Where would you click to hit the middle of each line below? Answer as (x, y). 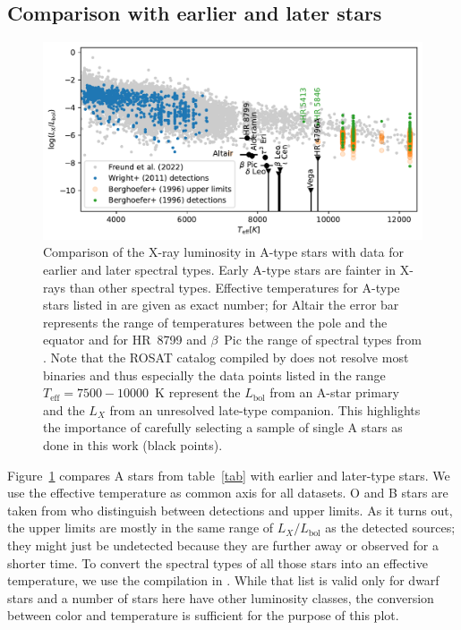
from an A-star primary (334, 392)
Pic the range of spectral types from (323, 340)
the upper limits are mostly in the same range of (141, 528)
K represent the (198, 392)
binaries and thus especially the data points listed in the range (214, 375)
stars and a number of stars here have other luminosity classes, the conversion (221, 597)
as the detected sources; (390, 528)
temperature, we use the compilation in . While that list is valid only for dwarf (223, 580)
